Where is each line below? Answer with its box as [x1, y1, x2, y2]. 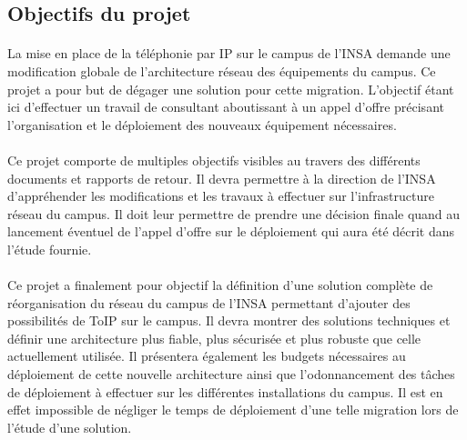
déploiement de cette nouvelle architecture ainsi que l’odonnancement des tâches [7, 365, 455, 384]
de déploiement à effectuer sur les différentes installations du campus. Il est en [7, 382, 443, 401]
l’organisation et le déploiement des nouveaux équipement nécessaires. [7, 115, 397, 134]
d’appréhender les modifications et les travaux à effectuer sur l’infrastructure [7, 186, 434, 205]
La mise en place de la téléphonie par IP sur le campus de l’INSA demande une [7, 44, 451, 63]
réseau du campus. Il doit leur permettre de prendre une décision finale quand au [7, 204, 461, 223]
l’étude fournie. [7, 239, 92, 258]
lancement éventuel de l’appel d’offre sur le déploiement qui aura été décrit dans [7, 222, 455, 241]
